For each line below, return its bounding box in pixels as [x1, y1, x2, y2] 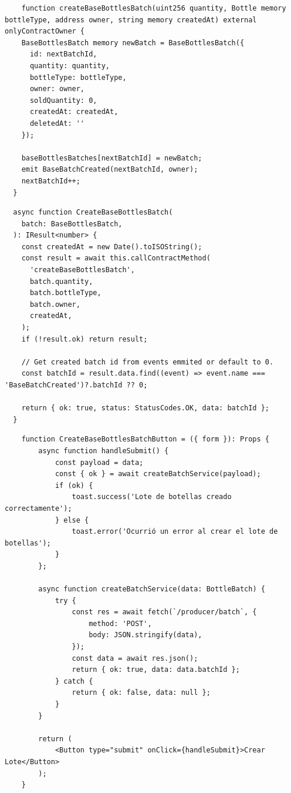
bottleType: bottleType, [29, 73, 127, 82]
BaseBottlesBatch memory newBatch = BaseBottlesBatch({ [21, 38, 245, 47]
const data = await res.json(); [72, 654, 198, 662]
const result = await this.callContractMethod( [21, 254, 211, 263]
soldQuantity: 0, [29, 96, 97, 105]
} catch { [55, 677, 93, 685]
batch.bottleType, [29, 289, 101, 297]
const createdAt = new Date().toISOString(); [21, 242, 202, 251]
